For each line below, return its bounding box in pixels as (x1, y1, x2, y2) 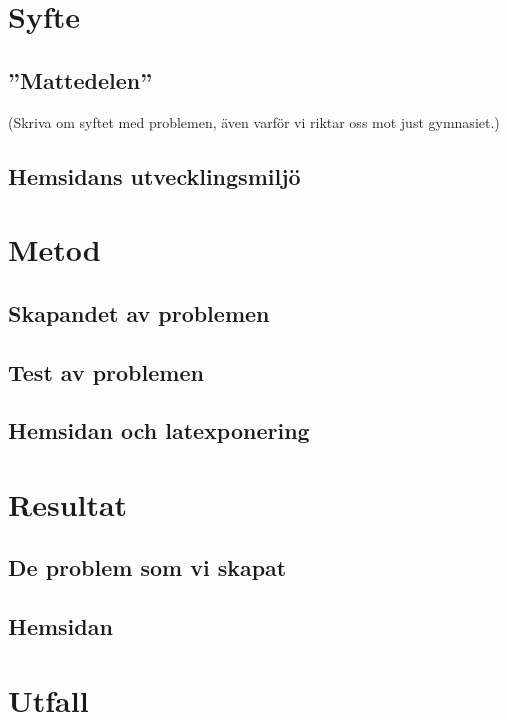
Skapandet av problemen (8, 297, 270, 328)
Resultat (8, 483, 128, 524)
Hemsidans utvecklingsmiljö (8, 160, 301, 191)
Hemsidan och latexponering (8, 415, 310, 446)
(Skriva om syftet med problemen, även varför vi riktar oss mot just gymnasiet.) (8, 111, 500, 132)
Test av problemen (8, 356, 204, 387)
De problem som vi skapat (8, 552, 287, 583)
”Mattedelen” (8, 64, 153, 95)
